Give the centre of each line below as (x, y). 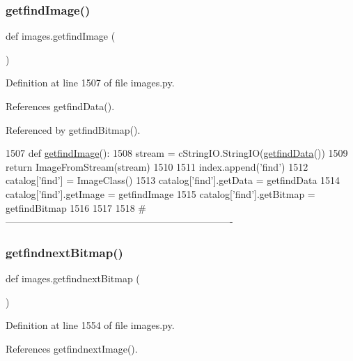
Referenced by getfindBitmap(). (73, 129)
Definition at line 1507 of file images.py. (90, 83)
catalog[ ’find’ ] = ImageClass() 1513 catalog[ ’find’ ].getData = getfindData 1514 (173, 180)
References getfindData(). (60, 106)
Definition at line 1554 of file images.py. (90, 325)
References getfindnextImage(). (72, 348)
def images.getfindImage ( (61, 36)
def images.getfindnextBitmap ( (73, 278)
